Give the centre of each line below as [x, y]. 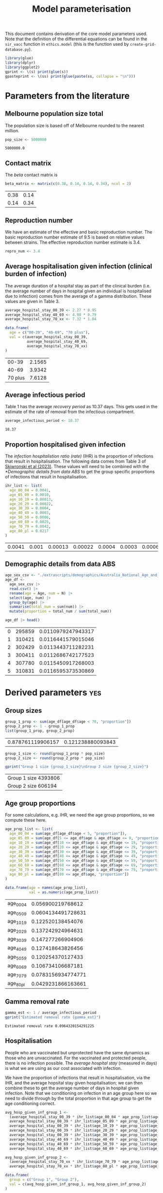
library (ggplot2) [23, 67]
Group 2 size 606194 [32, 786]
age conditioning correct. [30, 1103]
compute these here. [26, 820]
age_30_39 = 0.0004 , [30, 508]
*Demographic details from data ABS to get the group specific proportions [80, 471]
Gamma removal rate [37, 1002]
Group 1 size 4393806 [34, 778]
